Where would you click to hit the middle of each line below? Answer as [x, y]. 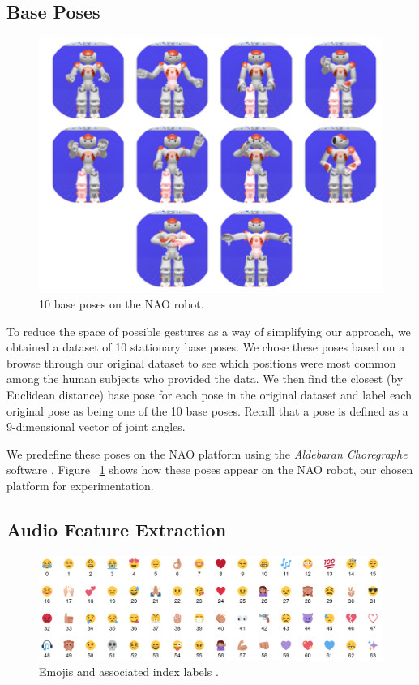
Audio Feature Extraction [117, 530]
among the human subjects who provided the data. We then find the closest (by [205, 379]
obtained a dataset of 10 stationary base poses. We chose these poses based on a [206, 347]
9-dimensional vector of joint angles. [96, 427]
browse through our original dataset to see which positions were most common [201, 362]
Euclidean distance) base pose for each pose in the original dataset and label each [209, 395]
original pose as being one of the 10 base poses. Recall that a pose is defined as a [207, 410]
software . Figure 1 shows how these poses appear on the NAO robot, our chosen [210, 470]
